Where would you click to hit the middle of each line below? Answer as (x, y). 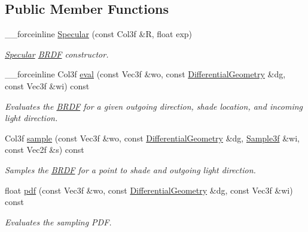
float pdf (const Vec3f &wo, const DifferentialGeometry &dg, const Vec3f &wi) (149, 190)
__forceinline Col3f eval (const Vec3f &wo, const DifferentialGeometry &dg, (145, 74)
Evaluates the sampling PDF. (58, 222)
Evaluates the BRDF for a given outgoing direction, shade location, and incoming (154, 106)
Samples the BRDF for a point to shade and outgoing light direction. (130, 169)
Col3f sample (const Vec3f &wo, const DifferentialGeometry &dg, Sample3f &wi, (152, 138)
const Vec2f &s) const (45, 150)
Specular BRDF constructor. (57, 54)
